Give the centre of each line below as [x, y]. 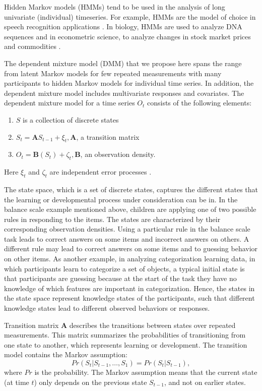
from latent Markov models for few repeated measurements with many [113, 73]
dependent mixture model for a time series [70, 103]
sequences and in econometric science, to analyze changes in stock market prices [127, 36]
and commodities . [32, 46]
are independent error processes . [101, 172]
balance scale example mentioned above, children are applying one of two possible [130, 209]
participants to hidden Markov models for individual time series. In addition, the [129, 83]
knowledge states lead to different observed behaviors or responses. [107, 308]
